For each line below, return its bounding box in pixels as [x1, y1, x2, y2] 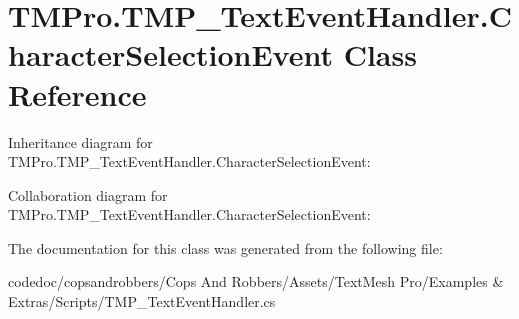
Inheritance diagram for [8, 131, 153, 152]
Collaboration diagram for [8, 184, 168, 205]
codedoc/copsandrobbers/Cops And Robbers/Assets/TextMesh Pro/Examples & [8, 271, 504, 292]
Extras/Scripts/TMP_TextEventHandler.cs [8, 291, 276, 312]
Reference [8, 73, 147, 114]
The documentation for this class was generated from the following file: [8, 237, 443, 258]
